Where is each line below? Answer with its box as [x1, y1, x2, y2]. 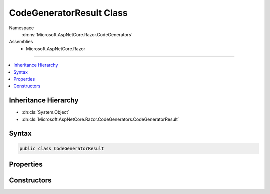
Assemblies [9, 39, 33, 45]
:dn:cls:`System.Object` [21, 109, 70, 115]
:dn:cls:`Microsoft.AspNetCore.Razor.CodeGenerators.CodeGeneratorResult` [21, 116, 179, 122]
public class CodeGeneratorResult [19, 145, 104, 151]
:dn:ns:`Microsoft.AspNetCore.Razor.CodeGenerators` [21, 31, 133, 37]
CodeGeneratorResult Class [9, 7, 128, 18]
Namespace [9, 25, 34, 31]
